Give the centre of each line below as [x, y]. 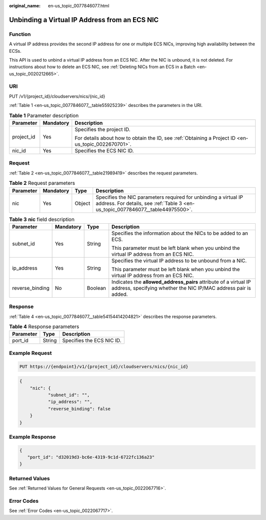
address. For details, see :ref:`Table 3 [139, 203]
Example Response [33, 437]
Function [20, 34]
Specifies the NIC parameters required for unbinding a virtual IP [169, 197]
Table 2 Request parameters [42, 183]
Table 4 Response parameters [44, 327]
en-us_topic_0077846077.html [79, 6]
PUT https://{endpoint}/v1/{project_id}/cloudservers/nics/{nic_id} [104, 366]
